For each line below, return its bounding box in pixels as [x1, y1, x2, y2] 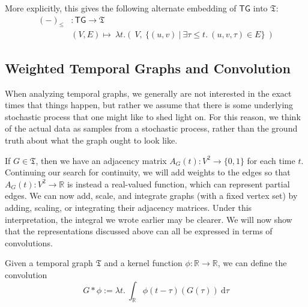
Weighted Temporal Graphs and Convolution [5, 58, 291, 77]
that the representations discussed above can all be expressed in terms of [5, 225, 273, 237]
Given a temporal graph [5, 257, 93, 269]
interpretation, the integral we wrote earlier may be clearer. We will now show [5, 213, 292, 225]
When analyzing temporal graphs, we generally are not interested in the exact [5, 87, 292, 99]
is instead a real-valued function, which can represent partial [67, 177, 290, 190]
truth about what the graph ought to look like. [5, 134, 178, 147]
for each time [247, 154, 295, 166]
